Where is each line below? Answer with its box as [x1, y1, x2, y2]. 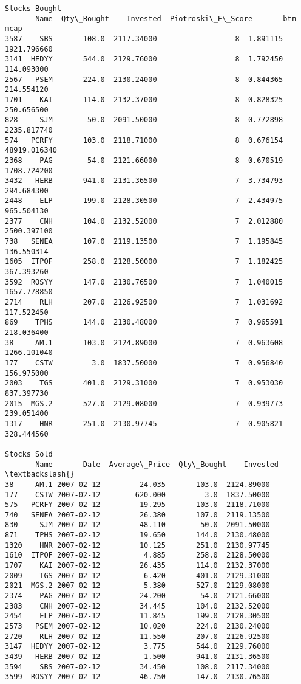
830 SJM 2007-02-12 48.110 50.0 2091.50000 [5, 520, 270, 530]
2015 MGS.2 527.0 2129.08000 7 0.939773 [5, 399, 283, 408]
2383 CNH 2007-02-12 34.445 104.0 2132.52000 [5, 601, 270, 610]
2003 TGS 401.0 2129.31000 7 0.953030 [5, 379, 283, 388]
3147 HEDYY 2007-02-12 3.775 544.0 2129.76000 [5, 642, 270, 651]
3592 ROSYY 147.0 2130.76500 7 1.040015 [5, 277, 283, 286]
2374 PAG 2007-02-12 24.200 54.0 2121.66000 [5, 592, 270, 601]
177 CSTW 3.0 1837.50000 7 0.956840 [5, 358, 283, 367]
